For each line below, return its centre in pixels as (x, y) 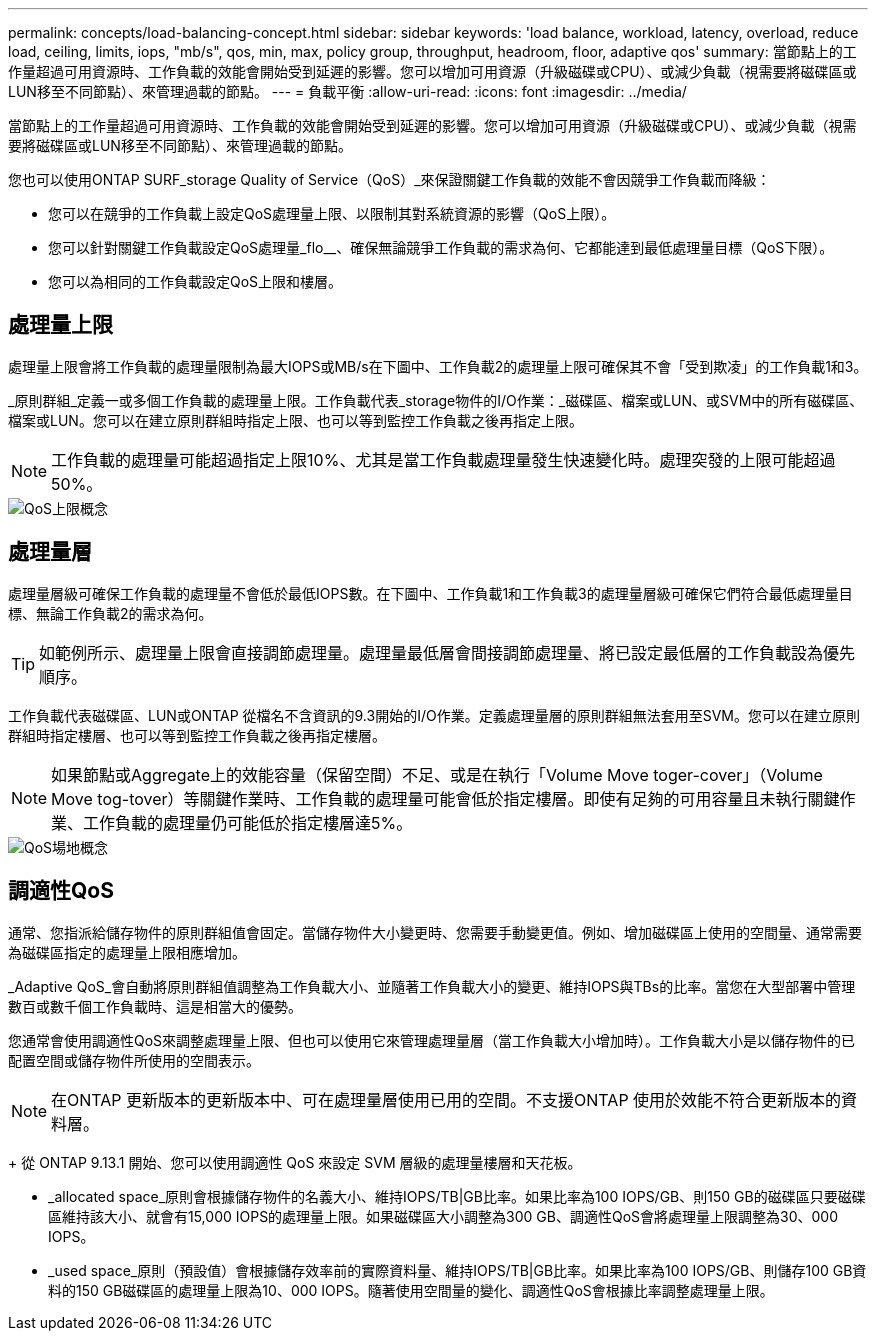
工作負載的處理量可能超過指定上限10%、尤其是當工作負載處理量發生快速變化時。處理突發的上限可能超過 (443, 459)
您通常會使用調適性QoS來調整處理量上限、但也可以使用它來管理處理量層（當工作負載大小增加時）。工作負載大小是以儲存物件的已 (432, 1040)
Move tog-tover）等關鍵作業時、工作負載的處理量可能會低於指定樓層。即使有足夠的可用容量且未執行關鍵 (445, 798)
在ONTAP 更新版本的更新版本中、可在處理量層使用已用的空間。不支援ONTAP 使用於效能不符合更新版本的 (446, 1099)
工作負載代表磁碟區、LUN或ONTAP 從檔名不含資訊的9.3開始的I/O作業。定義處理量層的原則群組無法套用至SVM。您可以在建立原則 (434, 715)
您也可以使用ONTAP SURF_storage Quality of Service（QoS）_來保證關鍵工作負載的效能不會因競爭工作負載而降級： (389, 179)
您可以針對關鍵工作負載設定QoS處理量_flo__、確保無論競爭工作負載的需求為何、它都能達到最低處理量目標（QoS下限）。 (441, 247)
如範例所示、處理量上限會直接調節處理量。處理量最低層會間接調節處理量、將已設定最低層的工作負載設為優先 (447, 652)
